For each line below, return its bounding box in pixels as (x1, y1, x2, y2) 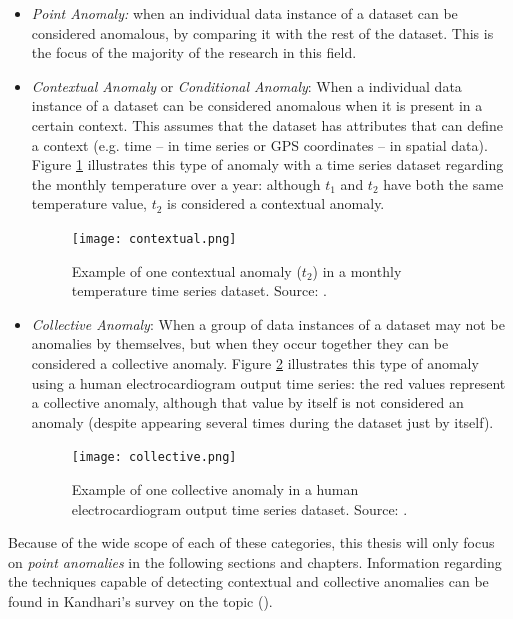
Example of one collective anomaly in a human (71, 479, 359, 499)
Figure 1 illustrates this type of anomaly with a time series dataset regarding (31, 154, 504, 175)
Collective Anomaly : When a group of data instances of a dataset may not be (31, 313, 505, 334)
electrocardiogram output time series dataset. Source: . (71, 498, 408, 519)
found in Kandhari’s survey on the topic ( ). (8, 590, 273, 611)
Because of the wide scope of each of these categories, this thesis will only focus (8, 532, 495, 553)
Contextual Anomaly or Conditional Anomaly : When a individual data (31, 75, 462, 96)
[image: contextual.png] (71, 231, 237, 246)
